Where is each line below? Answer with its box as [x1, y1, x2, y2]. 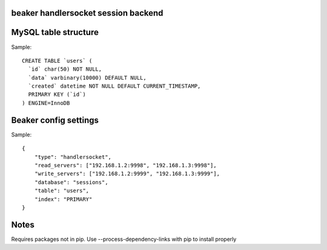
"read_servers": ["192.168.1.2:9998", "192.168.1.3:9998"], [34, 162, 217, 168]
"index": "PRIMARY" [34, 196, 93, 202]
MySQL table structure [11, 27, 99, 37]
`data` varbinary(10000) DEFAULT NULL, [28, 74, 147, 81]
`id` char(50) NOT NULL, [28, 66, 102, 72]
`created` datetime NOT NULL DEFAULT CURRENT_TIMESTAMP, [28, 83, 201, 90]
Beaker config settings [11, 115, 99, 125]
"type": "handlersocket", [34, 153, 112, 160]
